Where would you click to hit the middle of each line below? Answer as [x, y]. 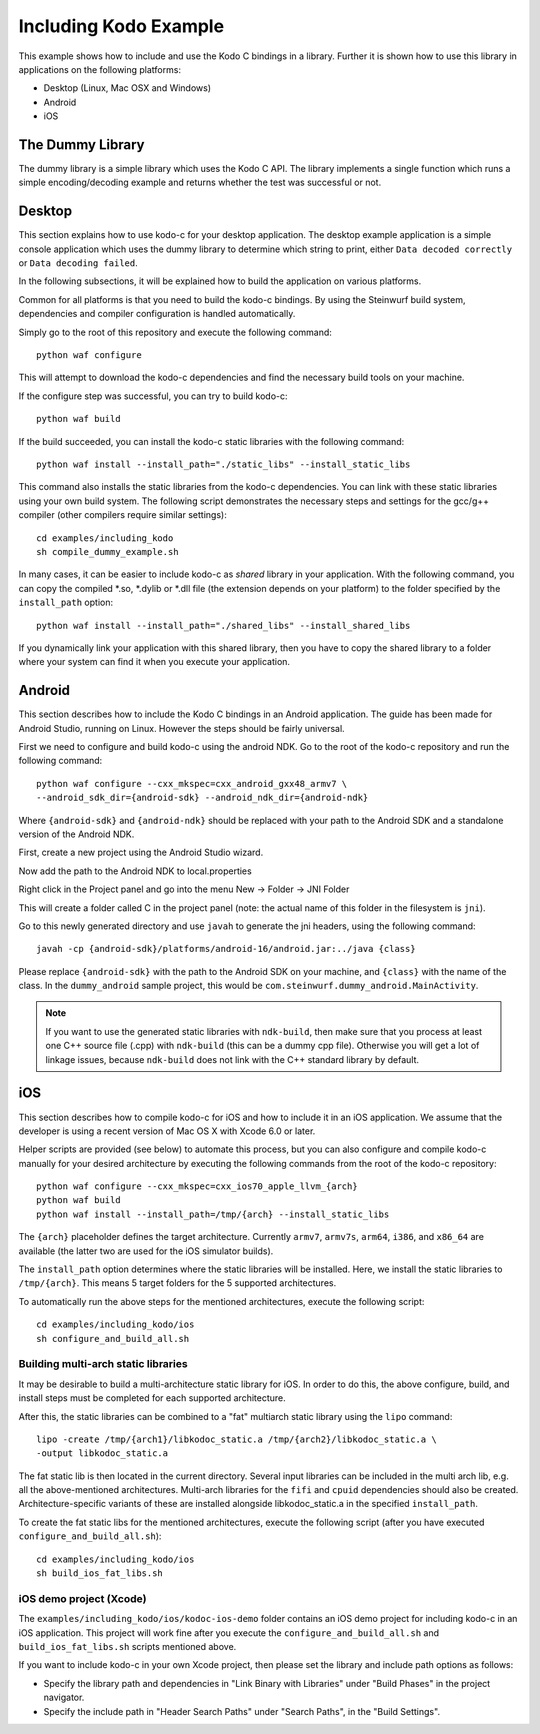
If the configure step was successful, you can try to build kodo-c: [153, 396]
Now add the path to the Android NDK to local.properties [135, 871]
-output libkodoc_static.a [102, 1453]
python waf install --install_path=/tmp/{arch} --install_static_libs [213, 1214]
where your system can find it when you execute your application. [154, 662]
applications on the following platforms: [100, 69]
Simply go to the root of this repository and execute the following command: [175, 332]
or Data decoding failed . [78, 263]
